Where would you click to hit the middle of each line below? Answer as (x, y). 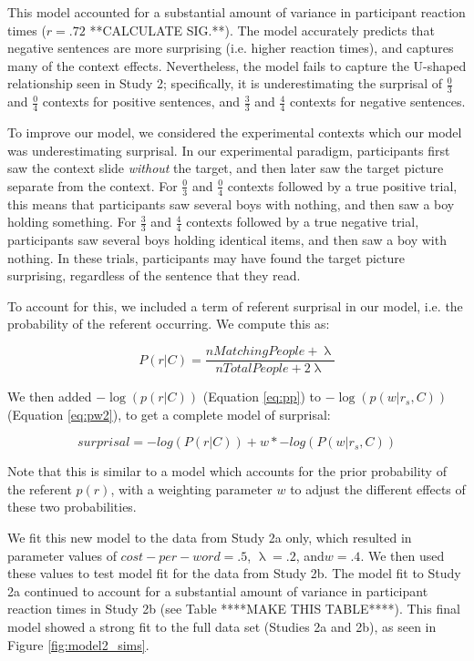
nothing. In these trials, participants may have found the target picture (206, 257)
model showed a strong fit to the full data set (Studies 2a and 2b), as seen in (222, 627)
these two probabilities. (72, 507)
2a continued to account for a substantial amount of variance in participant (218, 590)
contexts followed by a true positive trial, (342, 185)
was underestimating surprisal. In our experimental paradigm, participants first (229, 150)
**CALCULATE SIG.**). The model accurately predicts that (262, 30)
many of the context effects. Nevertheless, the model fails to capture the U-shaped (237, 65)
